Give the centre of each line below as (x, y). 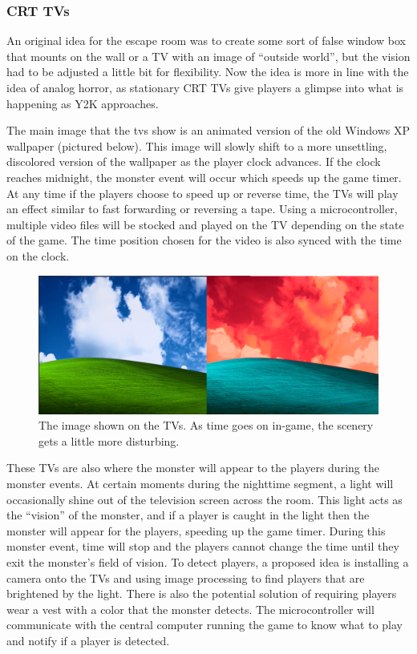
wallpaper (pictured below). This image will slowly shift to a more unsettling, (197, 145)
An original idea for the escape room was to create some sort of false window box (206, 40)
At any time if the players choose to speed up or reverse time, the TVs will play (202, 193)
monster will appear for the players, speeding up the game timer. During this (196, 530)
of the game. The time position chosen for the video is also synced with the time (204, 240)
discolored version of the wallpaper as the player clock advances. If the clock (194, 161)
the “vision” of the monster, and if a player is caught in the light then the (188, 515)
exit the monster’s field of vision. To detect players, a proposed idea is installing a (208, 561)
